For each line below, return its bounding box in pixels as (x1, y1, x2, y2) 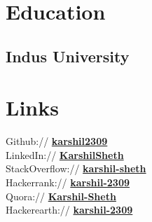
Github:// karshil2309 (6, 134, 108, 148)
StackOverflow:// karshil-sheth (6, 161, 146, 176)
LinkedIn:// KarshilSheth (6, 147, 124, 162)
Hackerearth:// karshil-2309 (6, 202, 133, 217)
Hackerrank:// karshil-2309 (6, 175, 130, 190)
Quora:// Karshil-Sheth (6, 188, 116, 203)
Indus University (6, 45, 130, 67)
